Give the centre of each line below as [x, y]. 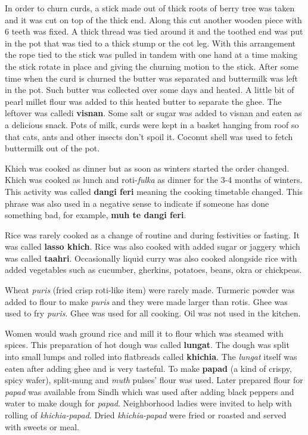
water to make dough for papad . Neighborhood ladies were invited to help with [148, 403]
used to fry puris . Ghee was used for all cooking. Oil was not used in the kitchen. [153, 313]
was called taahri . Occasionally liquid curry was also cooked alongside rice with [151, 258]
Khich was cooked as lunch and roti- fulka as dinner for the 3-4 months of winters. [154, 180]
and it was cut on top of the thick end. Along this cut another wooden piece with [153, 19]
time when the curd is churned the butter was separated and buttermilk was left [152, 78]
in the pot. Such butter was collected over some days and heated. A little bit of [150, 90]
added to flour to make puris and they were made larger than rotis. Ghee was [146, 301]
